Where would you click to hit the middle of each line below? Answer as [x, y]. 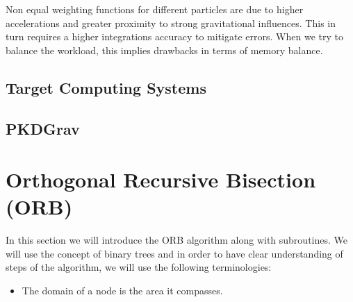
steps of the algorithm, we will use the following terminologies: [139, 267]
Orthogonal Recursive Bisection [161, 179]
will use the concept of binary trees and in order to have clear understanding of [174, 253]
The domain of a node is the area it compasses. [122, 291]
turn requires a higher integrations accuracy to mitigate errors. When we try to [174, 36]
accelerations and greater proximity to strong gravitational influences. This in [171, 23]
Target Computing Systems [106, 87]
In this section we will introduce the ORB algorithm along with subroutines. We [176, 240]
